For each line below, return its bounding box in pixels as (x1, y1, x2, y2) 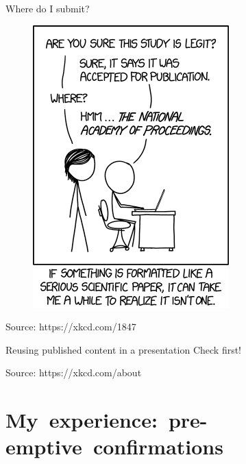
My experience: (5, 406, 158, 434)
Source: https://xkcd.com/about (5, 365, 142, 380)
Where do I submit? (5, 1, 90, 15)
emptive (5, 432, 82, 461)
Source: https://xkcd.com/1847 (5, 319, 136, 334)
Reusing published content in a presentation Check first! (5, 342, 242, 356)
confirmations (93, 432, 223, 461)
